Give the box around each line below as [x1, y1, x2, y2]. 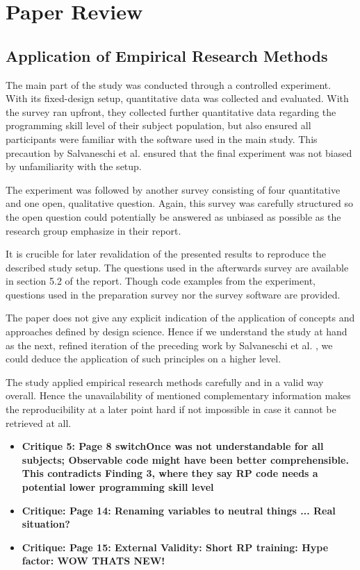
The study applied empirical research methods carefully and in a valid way [6, 374, 324, 389]
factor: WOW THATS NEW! [22, 553, 165, 568]
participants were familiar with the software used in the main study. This [6, 131, 318, 146]
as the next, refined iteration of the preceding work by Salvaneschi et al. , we [6, 337, 333, 352]
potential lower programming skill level [22, 480, 214, 494]
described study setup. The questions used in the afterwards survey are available [6, 260, 349, 274]
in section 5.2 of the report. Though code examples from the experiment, [6, 274, 316, 288]
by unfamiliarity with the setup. [6, 159, 142, 174]
